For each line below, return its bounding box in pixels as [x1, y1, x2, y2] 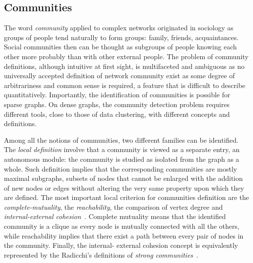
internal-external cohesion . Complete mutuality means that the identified [4, 211, 226, 221]
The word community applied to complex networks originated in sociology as [4, 22, 233, 33]
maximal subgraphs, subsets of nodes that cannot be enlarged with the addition [4, 173, 243, 183]
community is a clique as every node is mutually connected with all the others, [4, 221, 239, 231]
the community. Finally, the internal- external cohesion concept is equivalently [4, 240, 238, 250]
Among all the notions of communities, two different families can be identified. [4, 134, 239, 145]
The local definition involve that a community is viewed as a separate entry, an [4, 144, 240, 154]
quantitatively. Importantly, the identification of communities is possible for [4, 89, 231, 100]
